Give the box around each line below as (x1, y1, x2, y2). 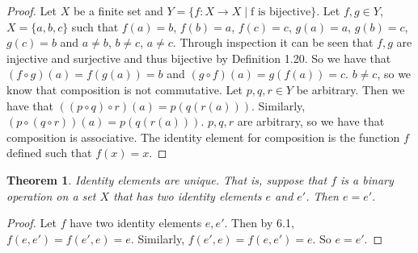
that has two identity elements (112, 187, 262, 204)
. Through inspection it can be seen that (172, 34, 374, 51)
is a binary (340, 171, 394, 188)
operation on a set (6, 187, 96, 204)
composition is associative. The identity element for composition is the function (6, 128, 400, 145)
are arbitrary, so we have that (237, 113, 385, 130)
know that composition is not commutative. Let (6, 81, 243, 97)
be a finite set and (73, 2, 163, 19)
